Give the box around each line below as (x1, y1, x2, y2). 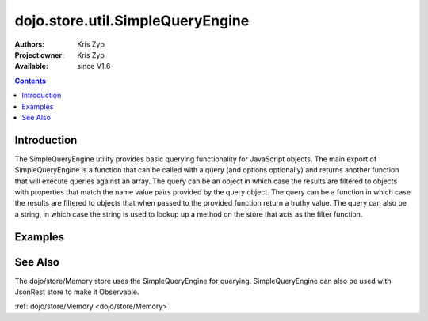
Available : (14, 62, 49, 71)
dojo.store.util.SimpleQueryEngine (14, 12, 250, 29)
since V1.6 (77, 62, 111, 71)
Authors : (14, 40, 45, 49)
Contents (14, 76, 47, 85)
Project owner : (14, 50, 65, 59)
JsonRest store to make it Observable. (14, 287, 139, 296)
